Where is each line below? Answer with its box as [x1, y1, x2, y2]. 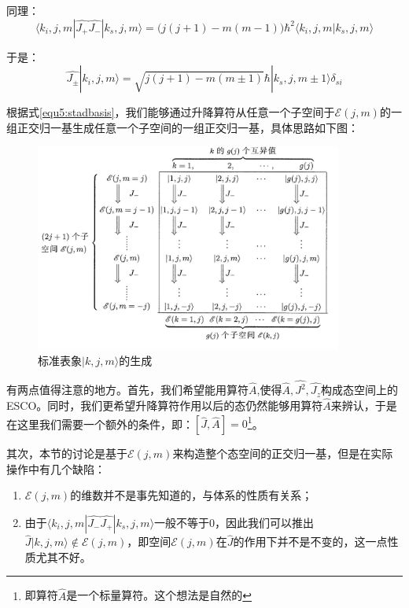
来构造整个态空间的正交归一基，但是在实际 [172, 445, 393, 462]
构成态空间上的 [320, 381, 398, 398]
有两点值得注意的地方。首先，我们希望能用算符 [6, 381, 249, 398]
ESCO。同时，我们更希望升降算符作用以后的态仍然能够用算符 [6, 396, 323, 413]
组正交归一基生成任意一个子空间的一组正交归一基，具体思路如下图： [6, 119, 359, 135]
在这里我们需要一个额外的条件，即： [6, 415, 193, 432]
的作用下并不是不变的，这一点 [233, 533, 388, 550]
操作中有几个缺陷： [6, 460, 105, 477]
